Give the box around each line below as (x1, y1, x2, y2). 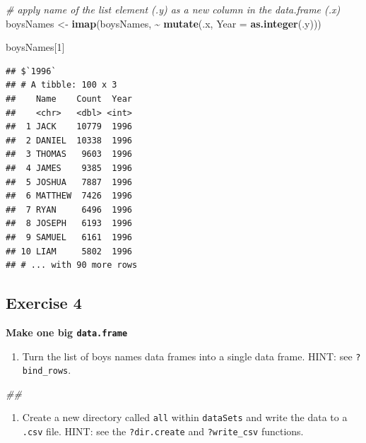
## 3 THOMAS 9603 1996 (6, 149, 132, 160)
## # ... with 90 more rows (6, 260, 138, 271)
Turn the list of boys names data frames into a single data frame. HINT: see (22, 348, 353, 363)
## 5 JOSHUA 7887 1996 (6, 177, 132, 187)
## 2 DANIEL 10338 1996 (6, 135, 132, 146)
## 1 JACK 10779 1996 (6, 122, 132, 132)
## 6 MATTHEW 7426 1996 (6, 191, 132, 201)
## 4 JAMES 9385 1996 (6, 163, 132, 173)
